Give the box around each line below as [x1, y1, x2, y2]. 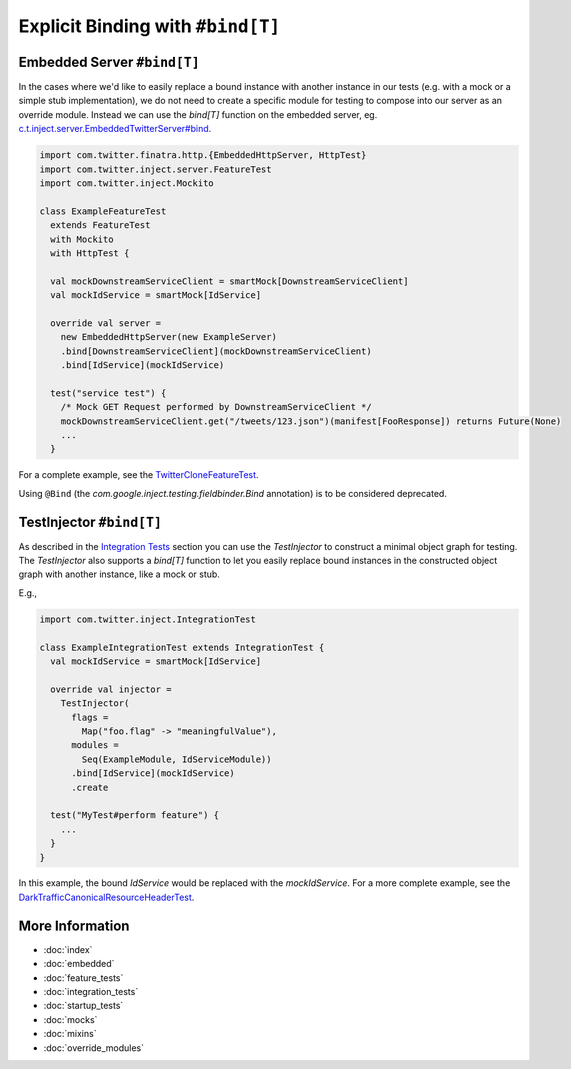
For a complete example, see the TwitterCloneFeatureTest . [18, 469, 259, 481]
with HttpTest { [50, 247, 130, 259]
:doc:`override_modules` [43, 1041, 145, 1054]
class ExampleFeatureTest [39, 205, 167, 217]
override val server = [50, 317, 162, 329]
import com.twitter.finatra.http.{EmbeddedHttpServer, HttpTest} [39, 150, 367, 161]
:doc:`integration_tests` [43, 985, 139, 997]
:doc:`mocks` [43, 1013, 98, 1025]
